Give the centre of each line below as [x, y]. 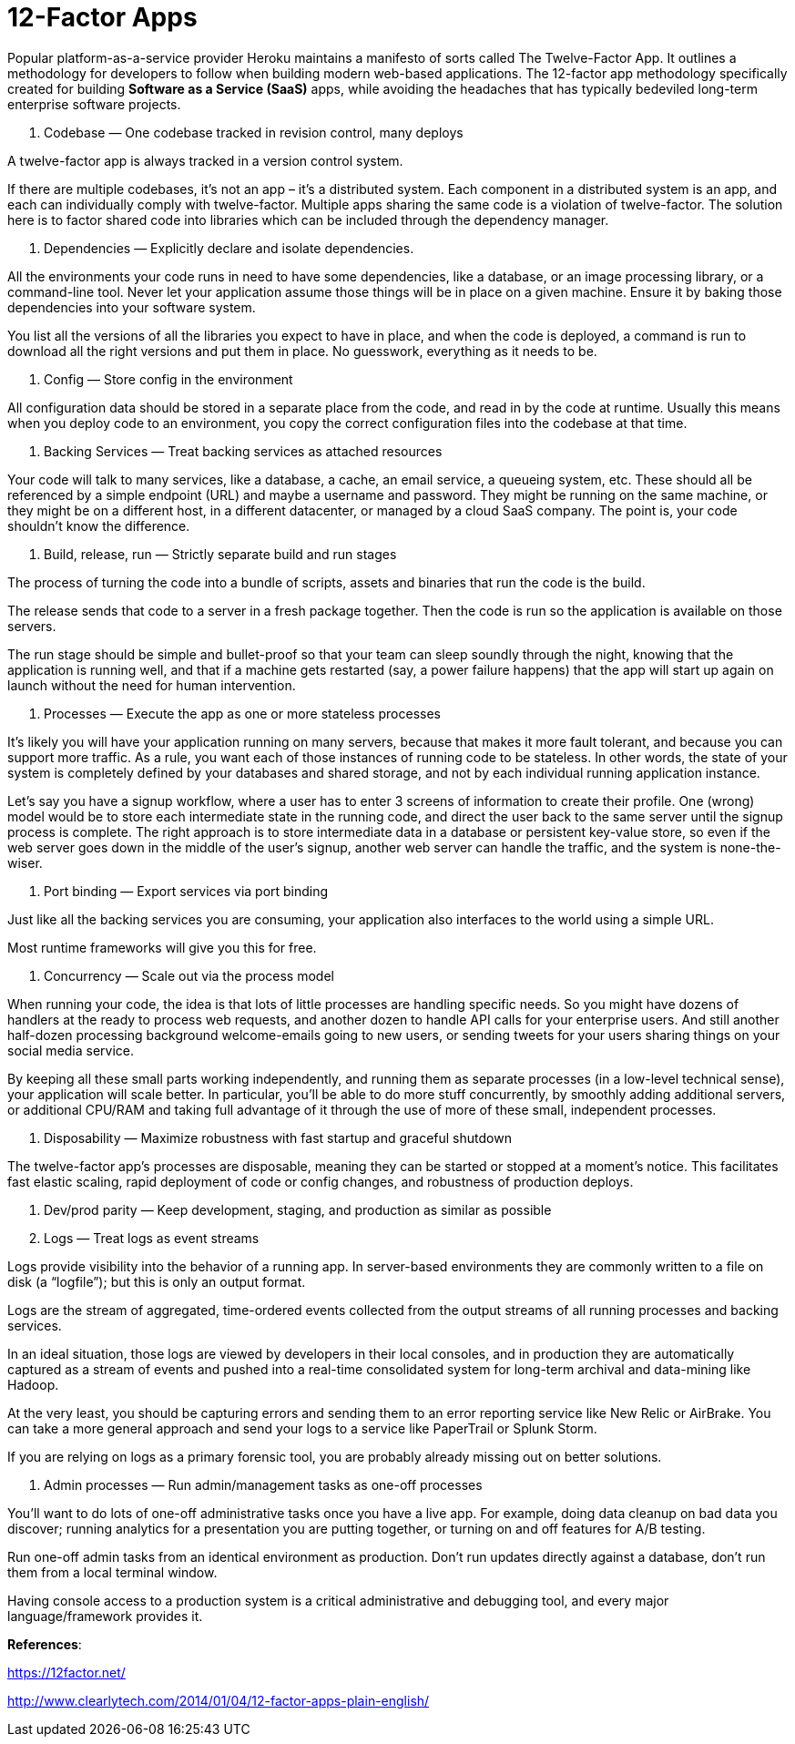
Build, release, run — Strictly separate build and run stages [220, 554]
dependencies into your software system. [132, 307]
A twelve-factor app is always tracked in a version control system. [205, 160]
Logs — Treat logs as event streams [152, 1238]
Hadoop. [33, 1384]
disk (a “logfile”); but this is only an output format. [157, 1281]
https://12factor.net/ [66, 1672]
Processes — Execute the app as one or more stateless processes [242, 713]
